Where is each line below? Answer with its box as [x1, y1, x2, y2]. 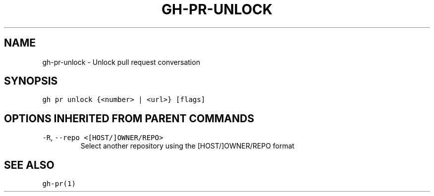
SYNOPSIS [4, 75, 58, 88]
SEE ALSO [4, 158, 54, 171]
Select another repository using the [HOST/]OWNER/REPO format [80, 142, 295, 150]
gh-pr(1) [42, 180, 76, 188]
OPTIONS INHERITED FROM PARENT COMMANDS [4, 112, 254, 125]
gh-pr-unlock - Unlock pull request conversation [42, 57, 200, 66]
